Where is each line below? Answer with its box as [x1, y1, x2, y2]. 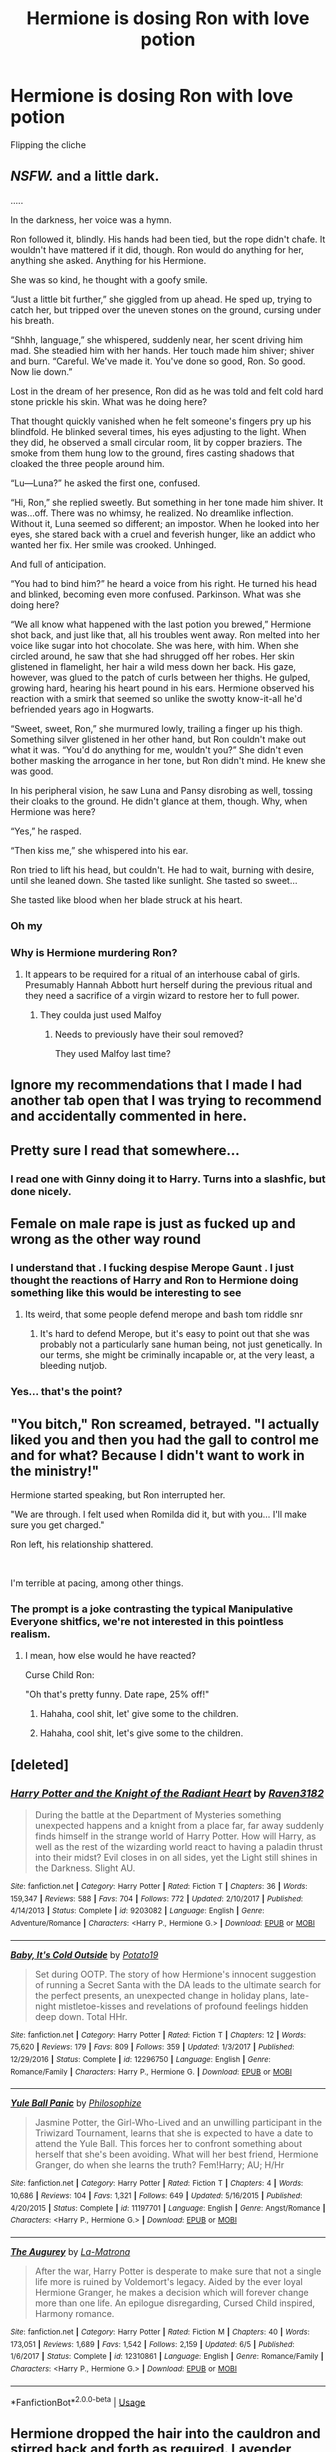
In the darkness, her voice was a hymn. [10, 213, 172, 226]
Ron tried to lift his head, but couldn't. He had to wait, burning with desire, [10, 863, 315, 876]
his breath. [10, 314, 55, 326]
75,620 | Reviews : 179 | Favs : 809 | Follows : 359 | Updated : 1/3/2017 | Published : [10, 2042, 295, 2052]
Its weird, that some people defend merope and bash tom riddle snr [24, 1308, 303, 1321]
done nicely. [10, 1184, 72, 1198]
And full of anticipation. [10, 558, 107, 570]
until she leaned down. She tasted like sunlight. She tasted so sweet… [10, 874, 298, 886]
